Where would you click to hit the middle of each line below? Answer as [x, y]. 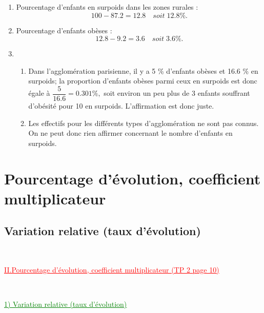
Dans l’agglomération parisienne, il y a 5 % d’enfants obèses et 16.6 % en [143, 70]
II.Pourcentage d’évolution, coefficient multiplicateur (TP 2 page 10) [112, 269]
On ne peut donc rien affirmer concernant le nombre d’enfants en [130, 133]
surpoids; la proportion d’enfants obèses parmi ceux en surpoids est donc [143, 81]
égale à [39, 93]
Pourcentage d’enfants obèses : [64, 30]
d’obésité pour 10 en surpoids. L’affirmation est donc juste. [121, 106]
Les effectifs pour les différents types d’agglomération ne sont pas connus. [144, 123]
